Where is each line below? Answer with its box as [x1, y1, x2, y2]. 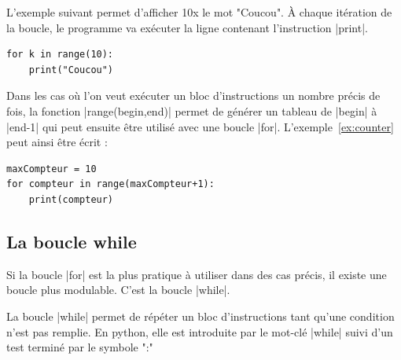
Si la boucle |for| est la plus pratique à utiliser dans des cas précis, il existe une [6, 266, 387, 282]
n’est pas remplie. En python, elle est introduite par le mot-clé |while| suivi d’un [6, 323, 393, 340]
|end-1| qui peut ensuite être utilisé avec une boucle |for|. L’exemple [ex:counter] [6, 118, 394, 134]
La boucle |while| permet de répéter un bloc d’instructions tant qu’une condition [6, 307, 395, 324]
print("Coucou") [28, 64, 114, 75]
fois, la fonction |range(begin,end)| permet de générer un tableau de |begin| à [6, 102, 377, 119]
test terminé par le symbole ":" [6, 339, 153, 355]
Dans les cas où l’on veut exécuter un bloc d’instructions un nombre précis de [6, 87, 381, 104]
